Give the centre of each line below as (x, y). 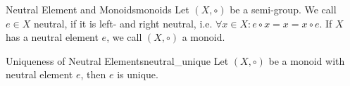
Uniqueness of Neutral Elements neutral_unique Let (117, 60)
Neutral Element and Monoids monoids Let (98, 9)
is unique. (138, 74)
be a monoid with (307, 60)
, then (93, 74)
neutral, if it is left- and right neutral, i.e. (123, 23)
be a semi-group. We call (283, 9)
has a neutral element (52, 37)
